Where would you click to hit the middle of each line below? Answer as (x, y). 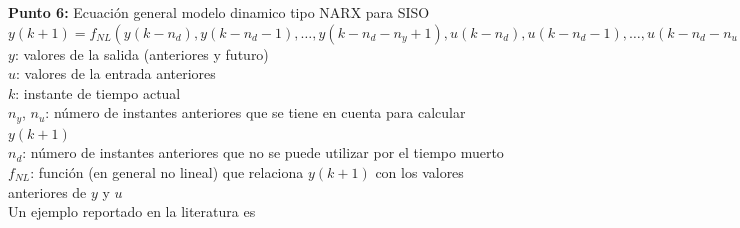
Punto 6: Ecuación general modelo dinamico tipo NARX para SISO (219, 12)
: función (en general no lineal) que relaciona (167, 172)
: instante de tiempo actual (98, 92)
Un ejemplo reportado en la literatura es (132, 211)
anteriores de (47, 191)
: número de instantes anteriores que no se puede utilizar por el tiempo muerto (263, 152)
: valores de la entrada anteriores (116, 73)
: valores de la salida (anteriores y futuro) (141, 53)
